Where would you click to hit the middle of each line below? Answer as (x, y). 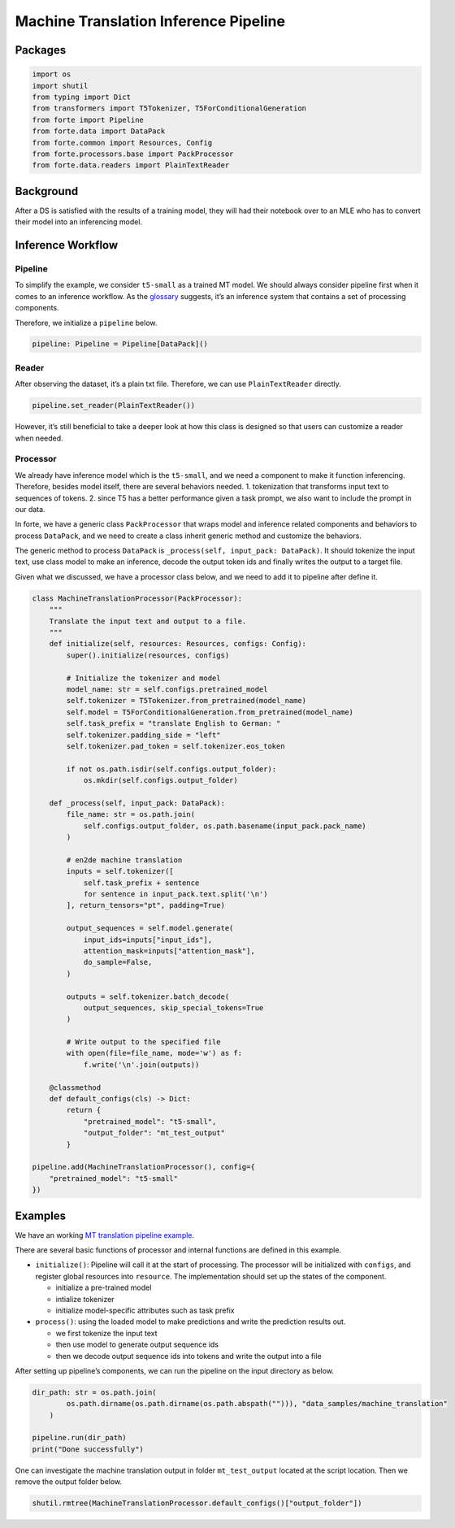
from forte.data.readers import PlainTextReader (131, 165)
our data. (30, 509)
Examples (41, 1215)
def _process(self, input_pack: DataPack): (137, 803)
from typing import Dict (82, 97)
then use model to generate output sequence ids (137, 1344)
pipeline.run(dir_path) (80, 1438)
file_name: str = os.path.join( (130, 814)
